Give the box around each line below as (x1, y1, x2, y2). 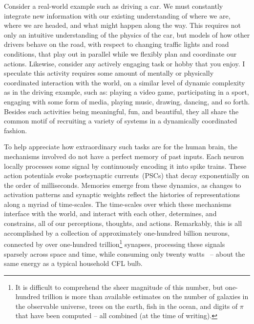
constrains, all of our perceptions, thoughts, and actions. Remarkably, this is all (4, 218, 242, 228)
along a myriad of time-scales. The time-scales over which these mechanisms (4, 199, 232, 209)
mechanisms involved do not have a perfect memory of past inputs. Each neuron (4, 151, 244, 161)
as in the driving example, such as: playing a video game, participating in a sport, (4, 87, 249, 97)
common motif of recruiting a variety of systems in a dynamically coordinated (4, 116, 237, 126)
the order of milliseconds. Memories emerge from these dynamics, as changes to (4, 180, 241, 190)
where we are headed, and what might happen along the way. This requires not (4, 20, 241, 30)
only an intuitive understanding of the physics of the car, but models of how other (4, 29, 250, 40)
